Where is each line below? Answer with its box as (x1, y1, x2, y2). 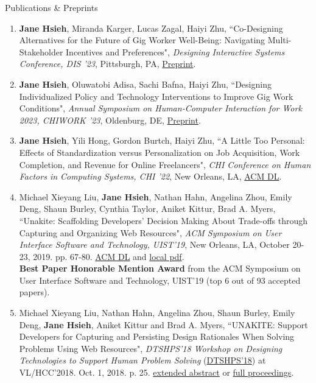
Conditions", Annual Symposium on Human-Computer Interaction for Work (19, 102, 302, 114)
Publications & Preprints (5, 1, 98, 13)
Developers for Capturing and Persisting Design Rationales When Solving (19, 330, 295, 343)
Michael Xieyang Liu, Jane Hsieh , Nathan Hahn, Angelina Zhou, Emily (19, 190, 292, 203)
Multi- (267, 33, 292, 46)
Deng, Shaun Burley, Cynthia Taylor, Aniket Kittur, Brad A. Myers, (19, 202, 276, 215)
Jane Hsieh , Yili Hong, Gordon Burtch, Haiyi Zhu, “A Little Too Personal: (19, 134, 305, 147)
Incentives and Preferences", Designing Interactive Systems (66, 45, 285, 58)
